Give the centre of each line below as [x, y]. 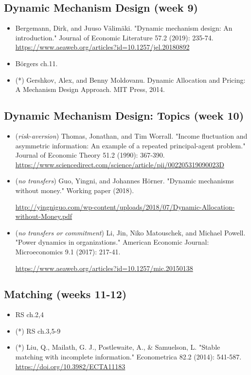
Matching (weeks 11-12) [65, 294]
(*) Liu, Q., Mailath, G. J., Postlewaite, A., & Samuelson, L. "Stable [118, 347]
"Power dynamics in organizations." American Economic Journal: [112, 242]
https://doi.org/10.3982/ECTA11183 [70, 366]
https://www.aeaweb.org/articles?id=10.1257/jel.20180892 [102, 47]
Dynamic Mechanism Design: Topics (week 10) [124, 116]
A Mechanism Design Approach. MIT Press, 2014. [90, 89]
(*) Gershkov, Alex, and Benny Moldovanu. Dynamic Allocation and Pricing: [130, 80]
